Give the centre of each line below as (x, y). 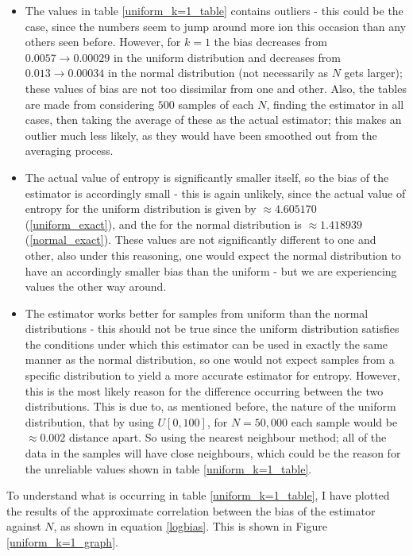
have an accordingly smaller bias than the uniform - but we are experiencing (211, 270)
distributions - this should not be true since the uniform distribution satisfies (212, 328)
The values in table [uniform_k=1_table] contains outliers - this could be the (214, 10)
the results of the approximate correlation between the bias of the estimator (191, 510)
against (24, 526)
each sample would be (344, 421)
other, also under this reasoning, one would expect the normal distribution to (213, 255)
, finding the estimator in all (335, 104)
